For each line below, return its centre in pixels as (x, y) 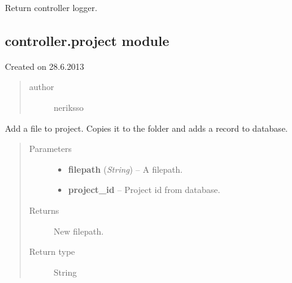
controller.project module (87, 40)
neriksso (69, 107)
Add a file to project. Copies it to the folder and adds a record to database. (146, 128)
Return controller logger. (51, 7)
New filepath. (79, 231)
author (42, 87)
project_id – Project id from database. (144, 190)
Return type (52, 251)
